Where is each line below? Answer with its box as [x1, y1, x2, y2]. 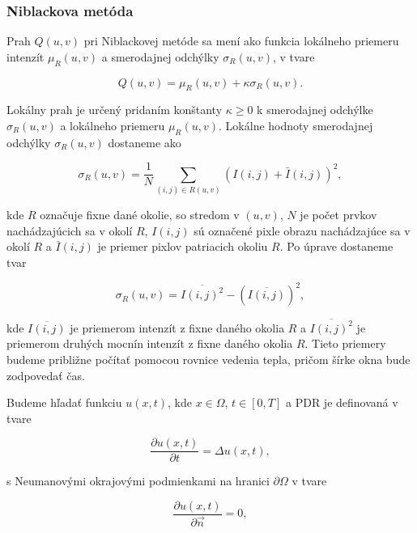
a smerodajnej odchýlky [101, 48, 219, 65]
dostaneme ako [108, 133, 181, 150]
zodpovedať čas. [6, 366, 85, 383]
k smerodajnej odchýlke [257, 101, 373, 118]
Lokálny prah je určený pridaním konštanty [6, 101, 223, 118]
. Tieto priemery [304, 335, 386, 352]
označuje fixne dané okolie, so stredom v [40, 206, 240, 223]
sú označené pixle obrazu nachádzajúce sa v [194, 222, 411, 239]
